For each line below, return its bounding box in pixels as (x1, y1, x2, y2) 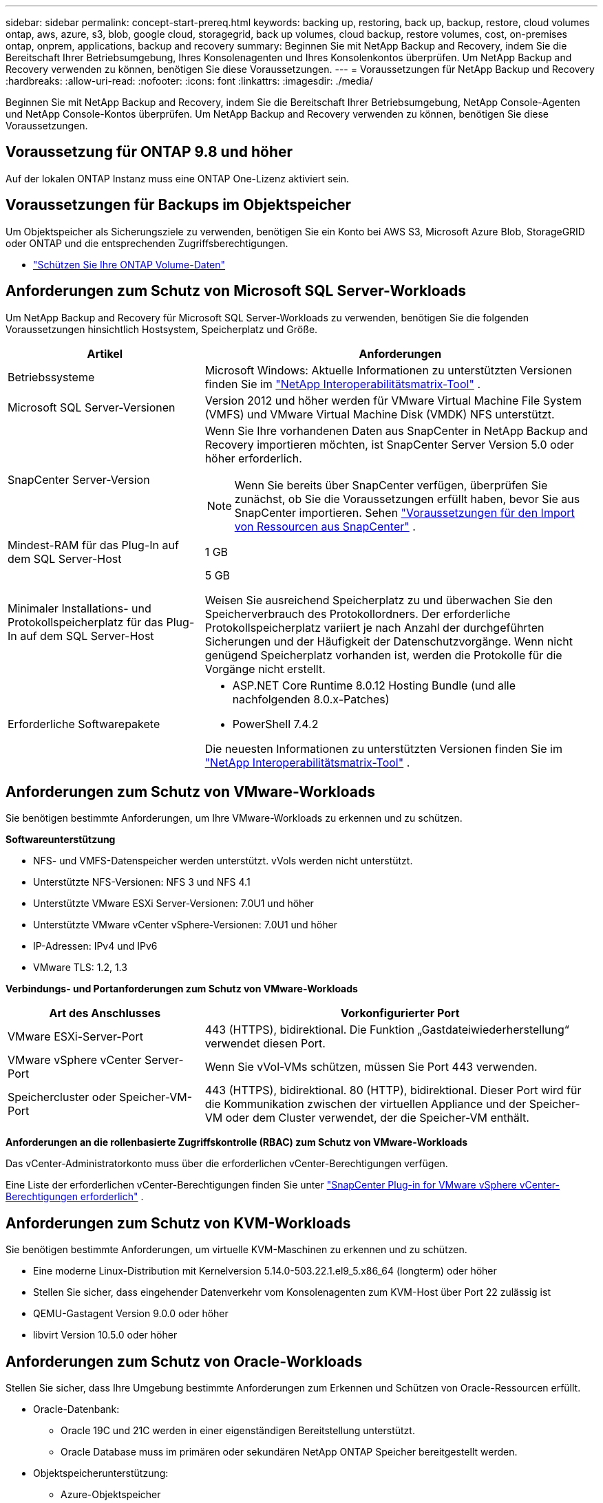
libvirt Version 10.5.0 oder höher (33, 1329, 178, 1341)
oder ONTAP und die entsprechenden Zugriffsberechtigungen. (6, 237, 288, 249)
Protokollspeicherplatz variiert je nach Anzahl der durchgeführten (204, 620, 544, 635)
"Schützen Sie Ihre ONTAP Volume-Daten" (33, 258, 226, 270)
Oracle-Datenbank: (33, 1403, 120, 1416)
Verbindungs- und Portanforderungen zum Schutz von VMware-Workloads (6, 983, 358, 995)
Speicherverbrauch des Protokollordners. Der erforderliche (204, 606, 511, 621)
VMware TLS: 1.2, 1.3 (33, 961, 127, 974)
